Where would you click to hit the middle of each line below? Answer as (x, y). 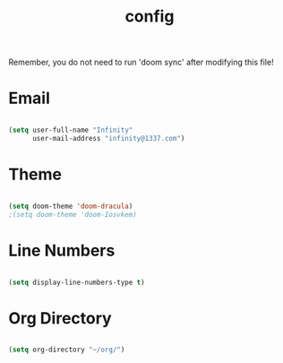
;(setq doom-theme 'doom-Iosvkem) (73, 214)
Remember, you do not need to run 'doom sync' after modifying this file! (141, 62)
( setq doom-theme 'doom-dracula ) (71, 206)
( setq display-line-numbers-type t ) (77, 282)
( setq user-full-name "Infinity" (71, 130)
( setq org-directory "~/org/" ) (67, 350)
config (150, 17)
